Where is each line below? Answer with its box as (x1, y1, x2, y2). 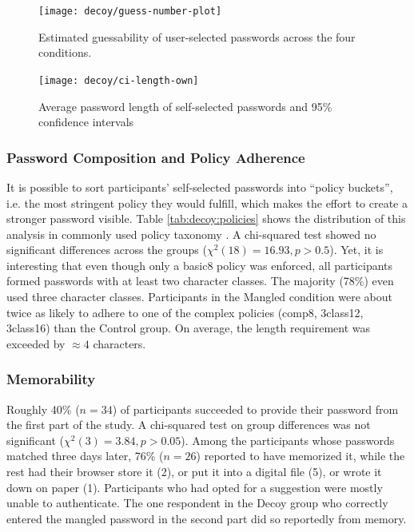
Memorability (6, 369, 96, 389)
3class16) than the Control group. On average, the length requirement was (6, 320, 371, 336)
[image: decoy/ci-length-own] (38, 74, 199, 86)
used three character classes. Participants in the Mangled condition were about (6, 288, 392, 305)
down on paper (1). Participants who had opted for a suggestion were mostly (6, 478, 383, 495)
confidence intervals (38, 113, 134, 130)
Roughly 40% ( (6, 400, 80, 417)
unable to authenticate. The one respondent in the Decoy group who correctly (6, 494, 388, 511)
